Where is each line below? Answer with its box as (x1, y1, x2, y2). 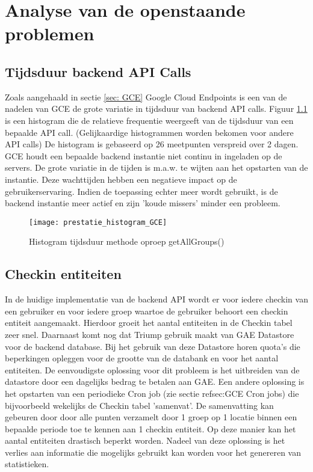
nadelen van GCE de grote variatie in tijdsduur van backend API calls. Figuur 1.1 (5, 102, 308, 115)
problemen (5, 21, 95, 46)
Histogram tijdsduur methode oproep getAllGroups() (29, 235, 225, 248)
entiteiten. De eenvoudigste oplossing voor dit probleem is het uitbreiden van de (5, 363, 300, 376)
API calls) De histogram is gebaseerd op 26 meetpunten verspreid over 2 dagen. (5, 138, 299, 150)
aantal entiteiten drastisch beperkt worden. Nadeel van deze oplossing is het (5, 434, 285, 447)
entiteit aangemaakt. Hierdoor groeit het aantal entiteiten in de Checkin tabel (5, 316, 293, 329)
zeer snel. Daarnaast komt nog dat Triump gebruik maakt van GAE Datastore (5, 328, 294, 340)
